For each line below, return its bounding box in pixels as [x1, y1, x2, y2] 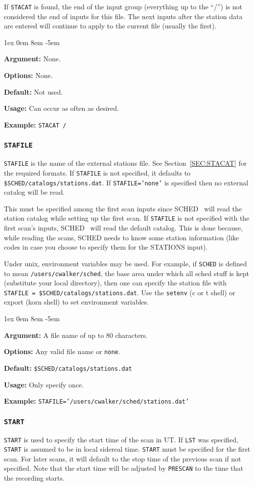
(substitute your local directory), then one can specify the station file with [4, 278, 227, 288]
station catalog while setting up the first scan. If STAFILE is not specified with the [4, 213, 250, 223]
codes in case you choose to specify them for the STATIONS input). [4, 242, 208, 252]
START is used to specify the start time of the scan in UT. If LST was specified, [4, 434, 238, 444]
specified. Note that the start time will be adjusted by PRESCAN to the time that [4, 463, 244, 473]
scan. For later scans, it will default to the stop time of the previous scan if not [4, 453, 241, 463]
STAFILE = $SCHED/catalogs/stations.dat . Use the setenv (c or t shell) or [4, 287, 235, 297]
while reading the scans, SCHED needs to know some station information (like [4, 232, 239, 242]
